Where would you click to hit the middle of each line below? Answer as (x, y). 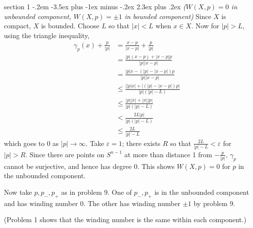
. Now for (205, 26)
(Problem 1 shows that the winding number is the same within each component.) (125, 219)
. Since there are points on (65, 154)
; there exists (141, 143)
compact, (18, 26)
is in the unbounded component (202, 192)
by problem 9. (214, 203)
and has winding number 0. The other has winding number (92, 203)
